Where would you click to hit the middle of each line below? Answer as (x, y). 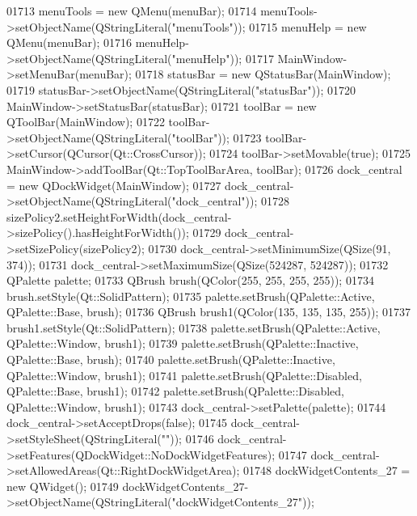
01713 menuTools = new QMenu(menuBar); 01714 (132, 11)
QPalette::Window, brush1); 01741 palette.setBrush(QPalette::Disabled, (184, 375)
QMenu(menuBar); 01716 (69, 42)
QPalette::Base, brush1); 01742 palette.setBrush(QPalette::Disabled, (175, 391)
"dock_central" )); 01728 (231, 201)
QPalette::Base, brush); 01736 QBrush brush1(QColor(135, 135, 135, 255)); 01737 (209, 312)
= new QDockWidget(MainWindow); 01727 (114, 185)
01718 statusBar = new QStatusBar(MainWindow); (263, 74)
